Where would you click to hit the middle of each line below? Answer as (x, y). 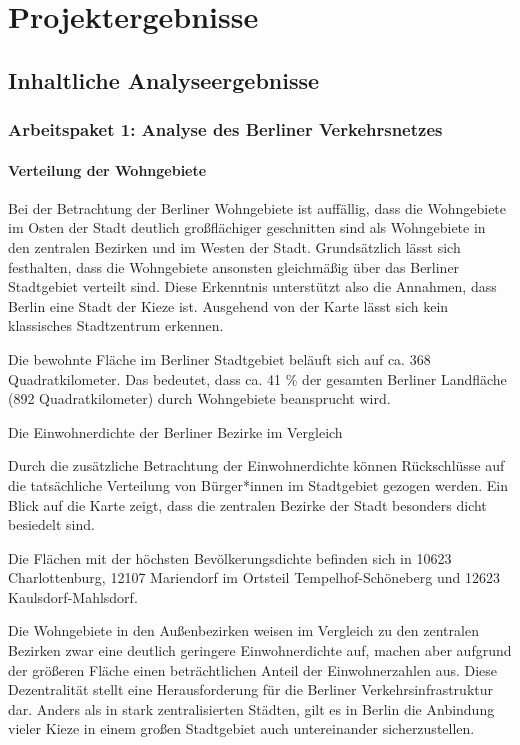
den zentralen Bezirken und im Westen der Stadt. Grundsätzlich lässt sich (234, 246)
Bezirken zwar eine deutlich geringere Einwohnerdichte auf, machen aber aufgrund (260, 650)
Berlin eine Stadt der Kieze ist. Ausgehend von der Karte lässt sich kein (228, 305)
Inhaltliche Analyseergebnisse (164, 79)
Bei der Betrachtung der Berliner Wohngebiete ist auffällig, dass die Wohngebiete (257, 207)
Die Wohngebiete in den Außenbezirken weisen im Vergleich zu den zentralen (243, 630)
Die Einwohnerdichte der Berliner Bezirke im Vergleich (175, 431)
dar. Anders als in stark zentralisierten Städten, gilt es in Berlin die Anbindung (251, 708)
